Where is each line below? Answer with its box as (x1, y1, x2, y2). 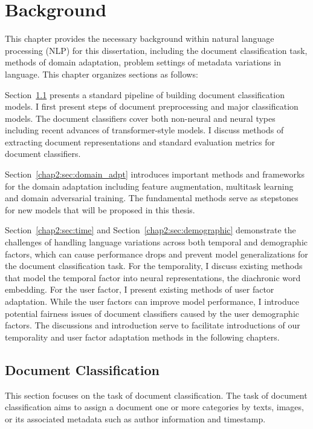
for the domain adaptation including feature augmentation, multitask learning (5, 179, 294, 192)
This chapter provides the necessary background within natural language (5, 32, 274, 45)
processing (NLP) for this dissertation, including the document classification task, (5, 44, 308, 56)
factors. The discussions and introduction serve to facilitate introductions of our (5, 319, 300, 331)
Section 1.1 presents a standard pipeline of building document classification (5, 88, 285, 101)
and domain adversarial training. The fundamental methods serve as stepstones (5, 191, 298, 204)
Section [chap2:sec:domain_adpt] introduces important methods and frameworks (5, 168, 305, 181)
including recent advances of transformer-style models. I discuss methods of (5, 124, 284, 136)
